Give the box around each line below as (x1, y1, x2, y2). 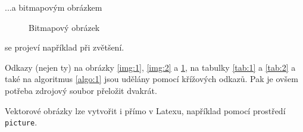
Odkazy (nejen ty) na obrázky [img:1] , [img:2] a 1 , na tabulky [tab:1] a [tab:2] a (5, 61, 296, 73)
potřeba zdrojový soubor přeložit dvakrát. (5, 84, 157, 96)
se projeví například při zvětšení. (5, 41, 124, 54)
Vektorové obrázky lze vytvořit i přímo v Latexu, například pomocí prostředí (5, 104, 286, 117)
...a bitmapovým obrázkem (5, 1, 102, 13)
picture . (5, 116, 38, 128)
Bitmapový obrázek (29, 21, 100, 33)
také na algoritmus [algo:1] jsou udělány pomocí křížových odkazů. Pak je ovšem (5, 73, 298, 85)
